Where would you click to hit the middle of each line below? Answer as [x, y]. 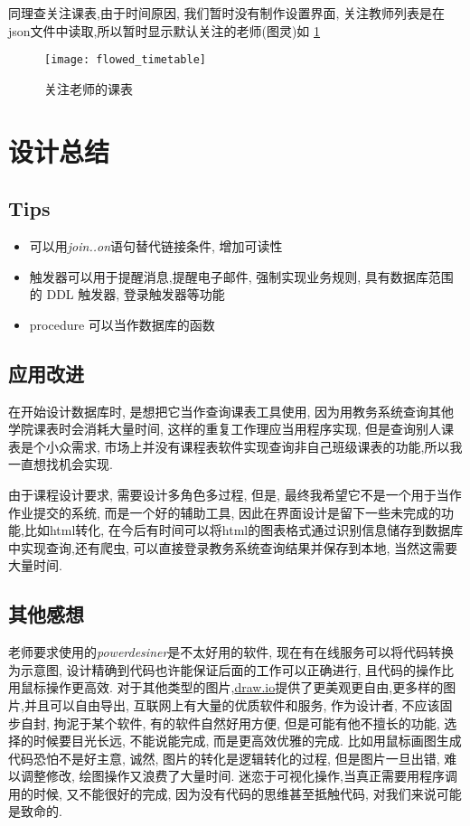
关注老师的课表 [89, 88]
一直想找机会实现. [61, 464]
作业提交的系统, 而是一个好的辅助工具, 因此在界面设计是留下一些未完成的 [225, 512]
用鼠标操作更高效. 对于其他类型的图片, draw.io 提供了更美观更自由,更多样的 [226, 687]
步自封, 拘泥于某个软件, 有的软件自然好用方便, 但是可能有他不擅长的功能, [224, 723]
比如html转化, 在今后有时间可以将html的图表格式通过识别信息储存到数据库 [244, 530]
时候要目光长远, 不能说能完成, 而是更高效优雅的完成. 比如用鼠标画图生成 [247, 741]
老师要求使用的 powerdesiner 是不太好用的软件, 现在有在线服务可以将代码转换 [231, 652]
